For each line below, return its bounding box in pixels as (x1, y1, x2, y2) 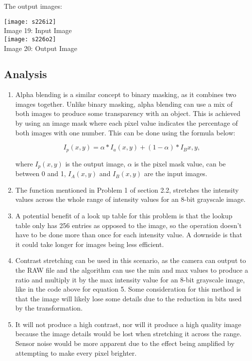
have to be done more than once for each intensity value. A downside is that (15, 230, 242, 240)
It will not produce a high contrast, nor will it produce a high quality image (15, 319, 241, 329)
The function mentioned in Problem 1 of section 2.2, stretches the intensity (15, 184, 239, 195)
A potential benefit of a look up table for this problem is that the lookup (15, 210, 233, 220)
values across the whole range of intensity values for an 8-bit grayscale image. (15, 194, 246, 204)
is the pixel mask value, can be (134, 158, 226, 168)
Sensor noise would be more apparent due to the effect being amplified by (15, 338, 235, 348)
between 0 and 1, (15, 168, 66, 179)
